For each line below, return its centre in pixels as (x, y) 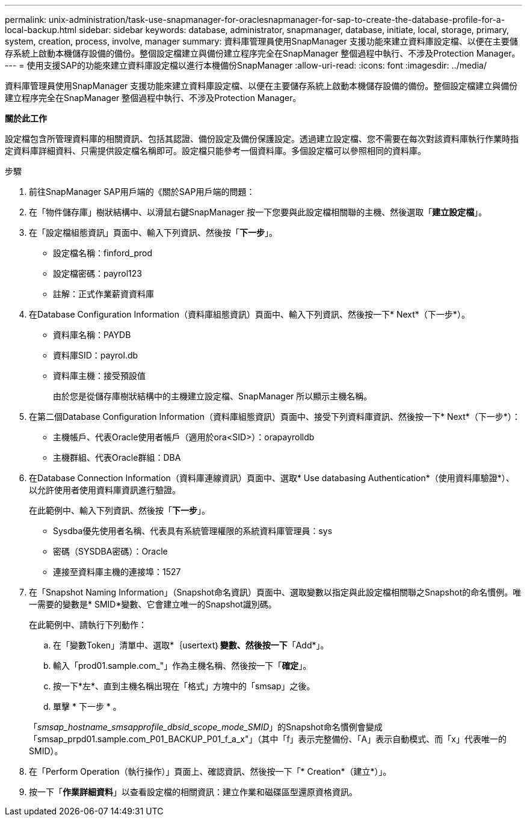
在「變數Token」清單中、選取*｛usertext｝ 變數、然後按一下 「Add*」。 (191, 645)
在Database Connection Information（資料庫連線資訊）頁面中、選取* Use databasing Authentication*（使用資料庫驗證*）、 (272, 478)
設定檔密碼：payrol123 (97, 273)
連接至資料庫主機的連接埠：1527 (117, 572)
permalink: (26, 20)
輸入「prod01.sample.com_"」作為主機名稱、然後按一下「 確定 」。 (182, 666)
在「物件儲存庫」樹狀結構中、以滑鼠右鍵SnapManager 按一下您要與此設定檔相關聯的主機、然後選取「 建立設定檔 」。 (258, 212)
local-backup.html (41, 30)
